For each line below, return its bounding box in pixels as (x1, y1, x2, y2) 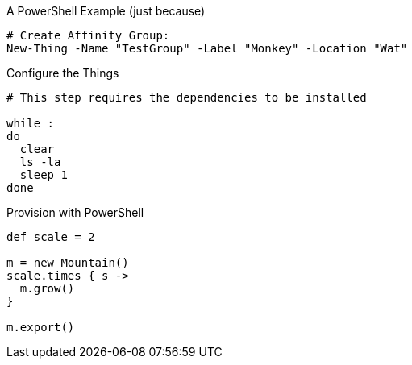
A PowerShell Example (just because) (6, 4, 206, 18)
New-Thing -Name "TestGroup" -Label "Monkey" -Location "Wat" (6, 42, 408, 55)
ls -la (19, 156, 61, 168)
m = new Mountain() (6, 256, 129, 269)
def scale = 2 (6, 230, 95, 243)
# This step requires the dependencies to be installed (6, 91, 367, 104)
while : (6, 117, 55, 130)
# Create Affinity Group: (6, 29, 170, 42)
